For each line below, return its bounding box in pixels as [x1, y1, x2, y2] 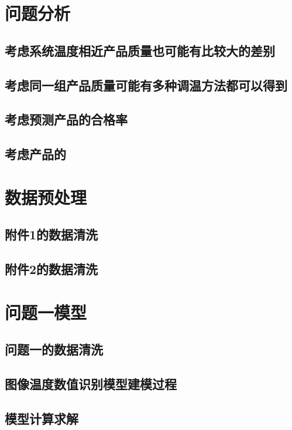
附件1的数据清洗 [5, 225, 98, 243]
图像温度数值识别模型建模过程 [5, 374, 177, 392]
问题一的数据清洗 [5, 340, 103, 358]
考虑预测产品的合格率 [5, 110, 128, 128]
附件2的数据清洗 [5, 260, 98, 278]
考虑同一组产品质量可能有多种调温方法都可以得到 [5, 76, 287, 94]
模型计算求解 [5, 409, 78, 427]
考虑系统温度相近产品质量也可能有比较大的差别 [5, 41, 275, 59]
